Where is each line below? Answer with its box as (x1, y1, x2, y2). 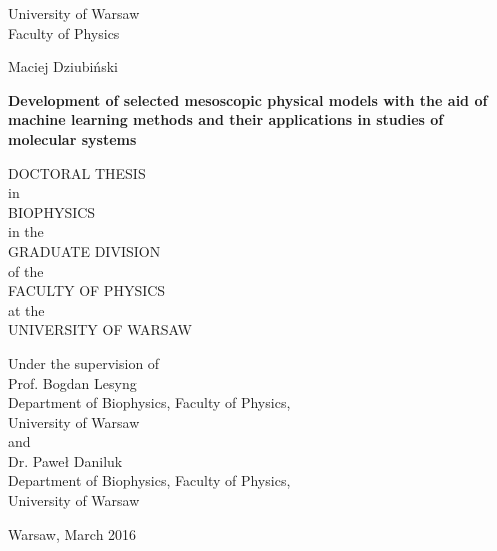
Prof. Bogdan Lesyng (8, 372, 137, 393)
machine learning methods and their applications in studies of (8, 109, 444, 130)
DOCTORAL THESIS (8, 162, 146, 183)
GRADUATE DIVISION (8, 240, 161, 261)
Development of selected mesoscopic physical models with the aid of (8, 89, 488, 110)
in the (8, 221, 44, 242)
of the (8, 260, 44, 281)
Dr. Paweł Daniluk (8, 450, 123, 471)
